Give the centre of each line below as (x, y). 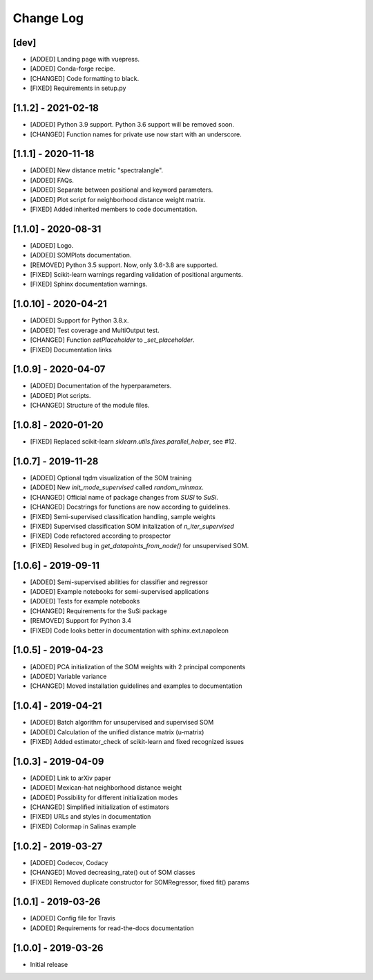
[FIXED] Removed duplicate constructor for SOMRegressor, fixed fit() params (140, 882)
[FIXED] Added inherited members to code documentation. (114, 209)
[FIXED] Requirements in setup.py (78, 88)
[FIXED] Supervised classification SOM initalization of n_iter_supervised (132, 526)
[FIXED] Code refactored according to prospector (101, 536)
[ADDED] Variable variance (68, 676)
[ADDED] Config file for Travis (73, 918)
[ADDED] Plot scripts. (60, 395)
